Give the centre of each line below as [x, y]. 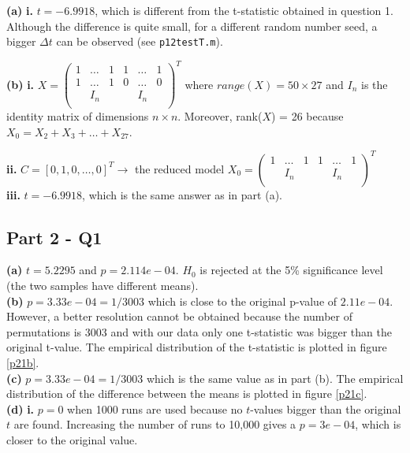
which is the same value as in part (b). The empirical [275, 378]
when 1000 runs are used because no [155, 408]
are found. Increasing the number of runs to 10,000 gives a [155, 424]
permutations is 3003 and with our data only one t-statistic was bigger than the [199, 331]
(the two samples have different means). [102, 286]
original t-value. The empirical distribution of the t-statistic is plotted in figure [197, 347]
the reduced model [179, 168]
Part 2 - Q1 [54, 237]
